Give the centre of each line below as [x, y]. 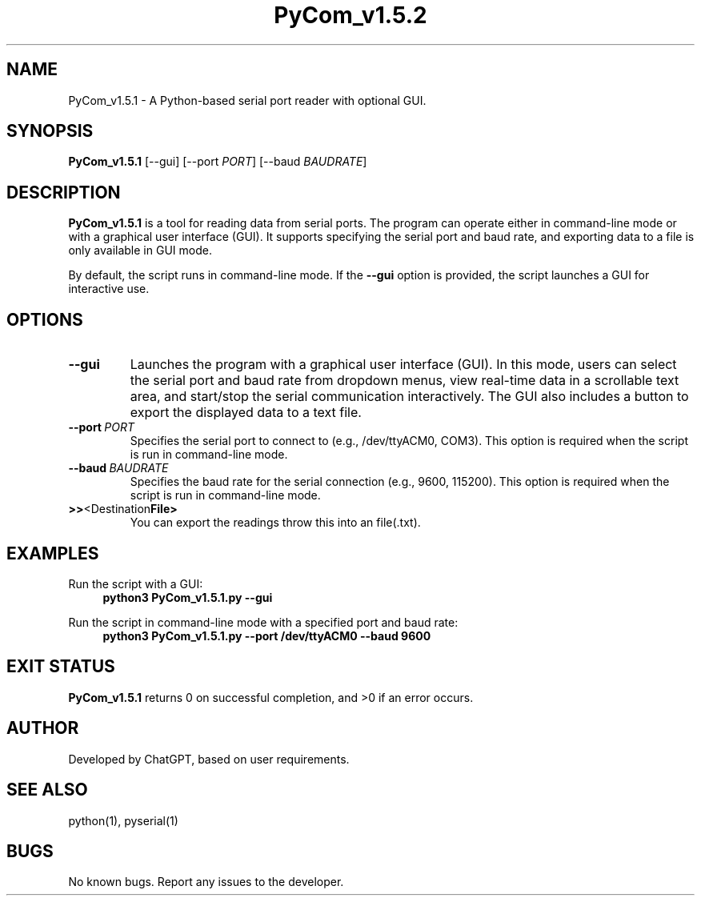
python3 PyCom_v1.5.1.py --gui [188, 597]
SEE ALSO [47, 790]
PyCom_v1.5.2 [350, 15]
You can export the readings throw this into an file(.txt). [275, 523]
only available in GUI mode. [140, 251]
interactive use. [109, 289]
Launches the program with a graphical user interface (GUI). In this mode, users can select [403, 365]
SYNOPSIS [50, 131]
